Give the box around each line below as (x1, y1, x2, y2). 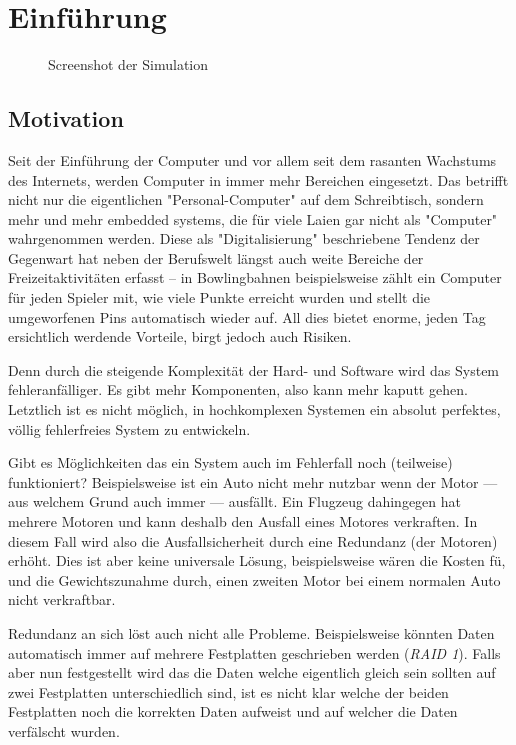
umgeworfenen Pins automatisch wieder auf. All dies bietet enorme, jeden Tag (8, 306, 486, 327)
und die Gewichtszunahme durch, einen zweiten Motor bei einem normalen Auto (8, 569, 501, 590)
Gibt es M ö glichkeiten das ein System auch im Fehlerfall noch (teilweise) (8, 452, 453, 473)
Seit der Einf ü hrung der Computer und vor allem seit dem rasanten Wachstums (8, 149, 497, 170)
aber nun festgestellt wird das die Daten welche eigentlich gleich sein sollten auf (8, 662, 496, 683)
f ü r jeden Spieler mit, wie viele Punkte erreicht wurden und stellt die (8, 287, 431, 308)
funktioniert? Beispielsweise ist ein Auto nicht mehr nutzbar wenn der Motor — (8, 471, 498, 492)
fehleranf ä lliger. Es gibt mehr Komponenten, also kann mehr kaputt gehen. (8, 379, 468, 400)
